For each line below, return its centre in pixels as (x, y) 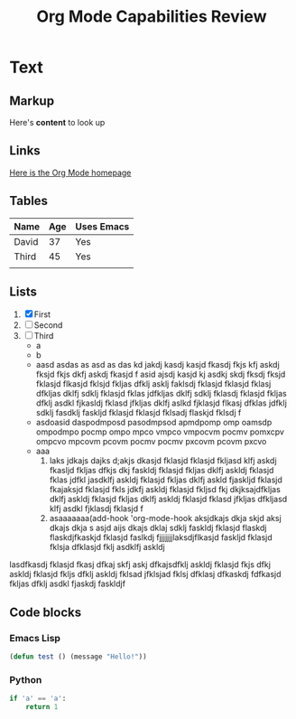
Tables (28, 201)
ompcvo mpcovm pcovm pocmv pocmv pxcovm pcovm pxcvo (151, 442)
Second (48, 325)
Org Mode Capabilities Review (152, 17)
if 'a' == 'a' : (38, 699)
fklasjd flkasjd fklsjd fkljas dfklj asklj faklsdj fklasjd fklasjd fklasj (153, 384)
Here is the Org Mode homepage (70, 173)
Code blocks (46, 612)
